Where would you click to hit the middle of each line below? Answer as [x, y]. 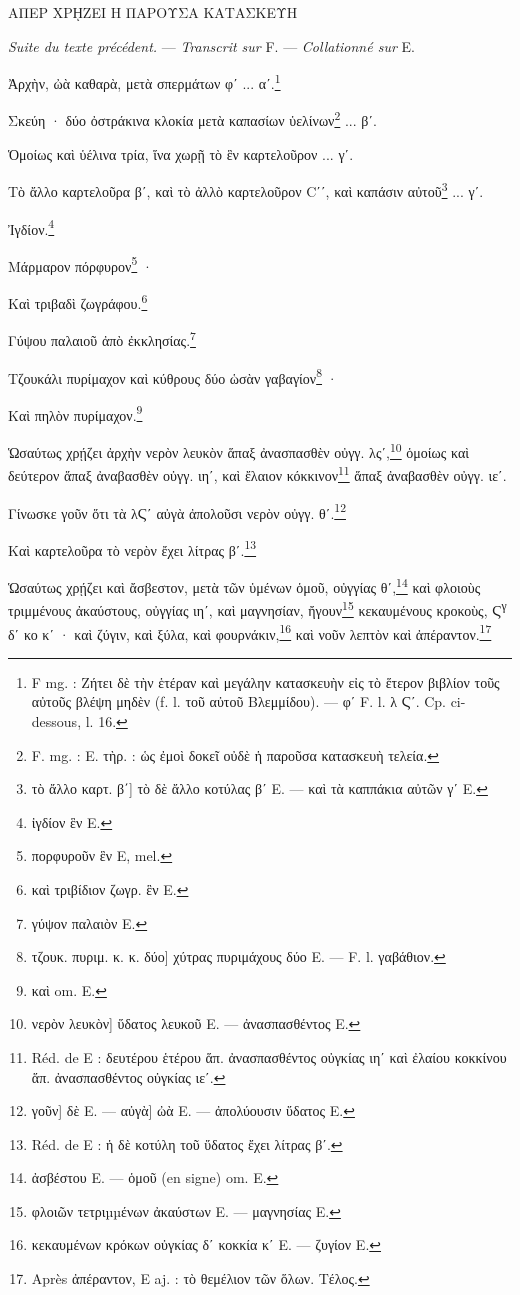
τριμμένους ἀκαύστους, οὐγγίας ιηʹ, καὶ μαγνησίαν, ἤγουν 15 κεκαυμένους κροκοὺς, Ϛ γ [257, 608]
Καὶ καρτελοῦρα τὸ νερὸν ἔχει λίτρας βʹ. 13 [132, 548]
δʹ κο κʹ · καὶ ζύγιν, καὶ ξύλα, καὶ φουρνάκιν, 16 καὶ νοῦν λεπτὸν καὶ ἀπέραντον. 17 [250, 632]
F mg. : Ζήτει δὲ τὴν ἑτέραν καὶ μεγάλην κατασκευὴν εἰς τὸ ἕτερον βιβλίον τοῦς [265, 681]
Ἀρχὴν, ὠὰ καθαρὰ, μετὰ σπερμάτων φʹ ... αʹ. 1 [144, 81]
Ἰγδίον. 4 [31, 227]
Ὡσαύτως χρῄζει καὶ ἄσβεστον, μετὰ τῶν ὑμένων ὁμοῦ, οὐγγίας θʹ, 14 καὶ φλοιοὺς [244, 585]
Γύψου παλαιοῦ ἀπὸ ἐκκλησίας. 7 [102, 338]
